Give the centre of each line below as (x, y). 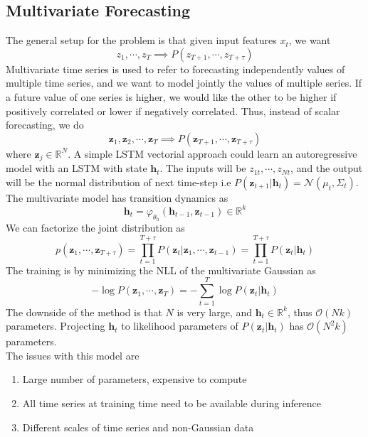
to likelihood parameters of (180, 326)
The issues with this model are (73, 355)
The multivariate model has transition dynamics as (117, 197)
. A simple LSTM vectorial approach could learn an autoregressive (212, 153)
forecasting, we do (45, 125)
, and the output (327, 168)
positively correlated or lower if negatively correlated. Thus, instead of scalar (173, 110)
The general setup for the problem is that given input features (141, 40)
